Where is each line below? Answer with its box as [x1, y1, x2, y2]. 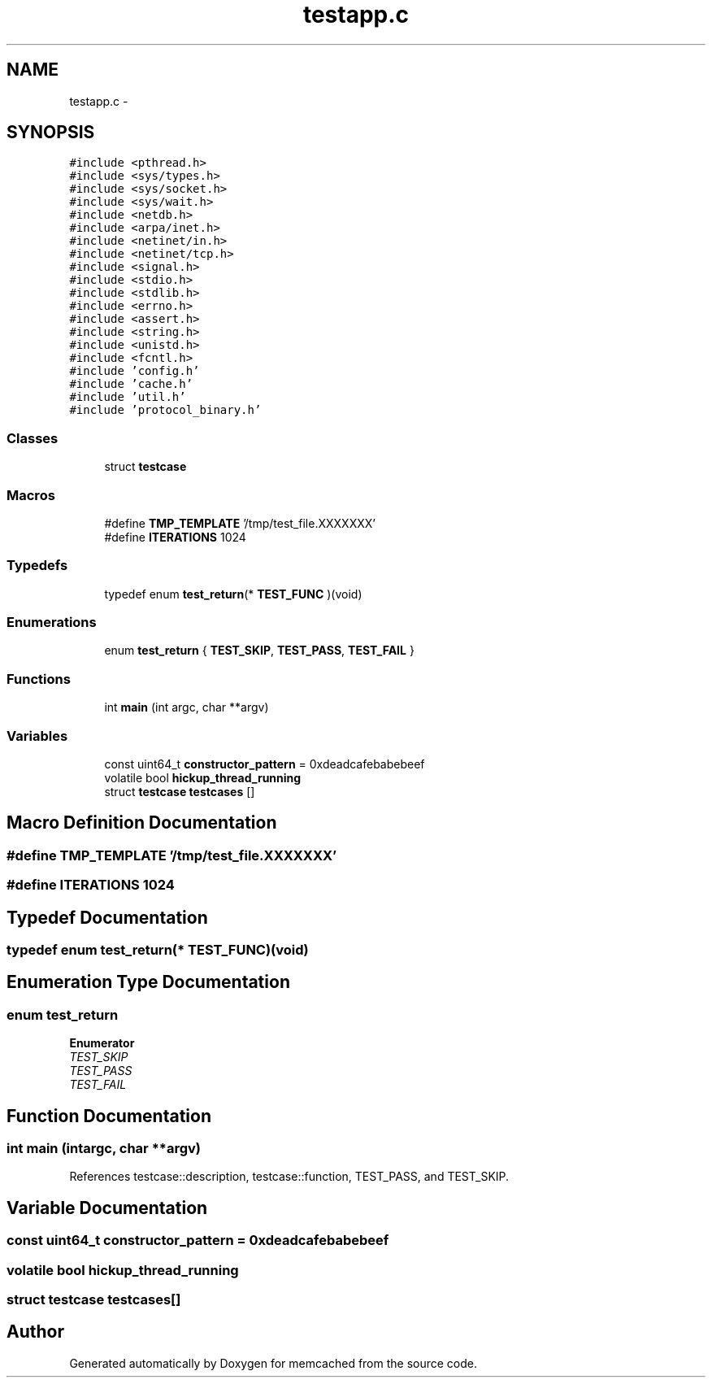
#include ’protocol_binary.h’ [69, 403, 262, 417]
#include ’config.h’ [69, 364, 200, 378]
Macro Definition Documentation [7, 812, 277, 833]
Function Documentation [7, 1105, 211, 1126]
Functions [7, 670, 71, 687]
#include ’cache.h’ [69, 377, 193, 391]
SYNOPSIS [7, 122, 95, 143]
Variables [7, 727, 68, 744]
